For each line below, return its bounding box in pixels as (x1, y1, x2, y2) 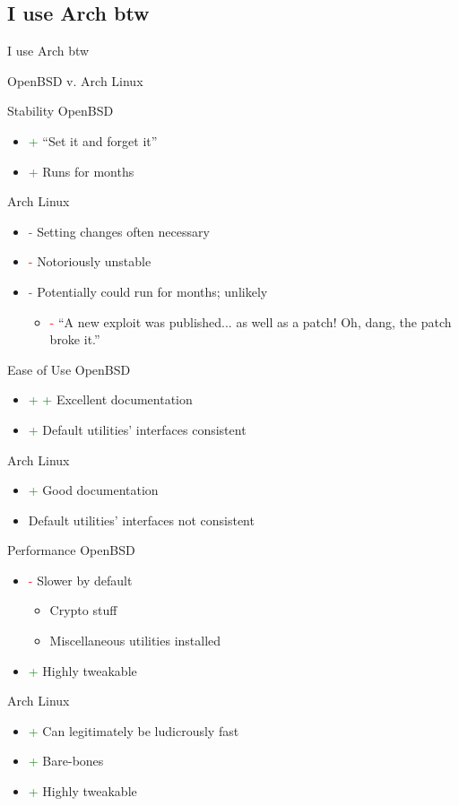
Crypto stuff (49, 601, 117, 620)
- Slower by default (28, 570, 133, 589)
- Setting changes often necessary (28, 221, 210, 240)
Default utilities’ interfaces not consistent (28, 510, 255, 529)
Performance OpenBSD (7, 541, 135, 559)
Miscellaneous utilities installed (49, 631, 221, 650)
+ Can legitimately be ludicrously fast (28, 721, 239, 740)
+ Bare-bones (28, 751, 104, 770)
